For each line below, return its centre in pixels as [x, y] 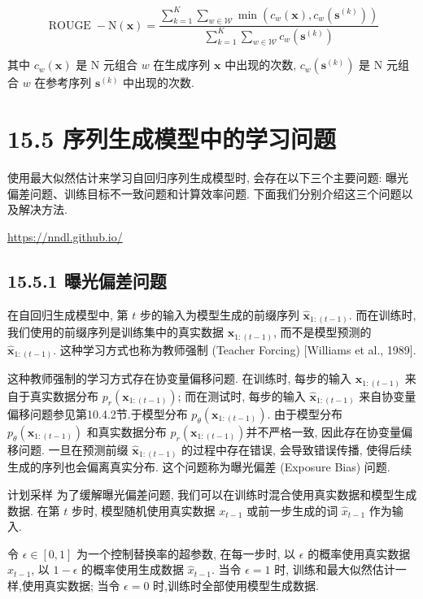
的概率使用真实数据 [359, 553]
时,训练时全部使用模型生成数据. [236, 585]
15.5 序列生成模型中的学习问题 [172, 139]
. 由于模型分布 [305, 413]
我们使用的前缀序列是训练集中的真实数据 [116, 332]
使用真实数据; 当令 [71, 585]
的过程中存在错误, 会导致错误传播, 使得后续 [297, 449]
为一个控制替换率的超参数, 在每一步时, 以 [186, 553]
